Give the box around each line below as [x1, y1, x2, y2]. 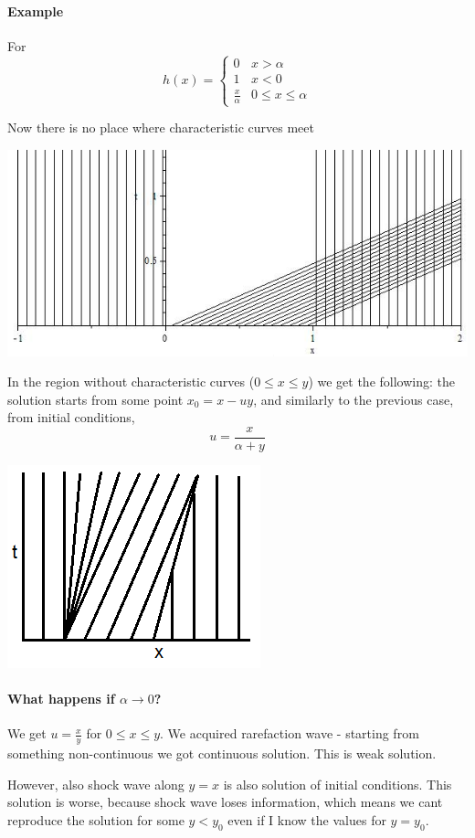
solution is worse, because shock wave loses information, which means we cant [7, 792, 443, 811]
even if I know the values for [227, 811, 386, 830]
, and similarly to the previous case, [253, 389, 454, 408]
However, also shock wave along [7, 774, 185, 793]
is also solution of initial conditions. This [223, 774, 452, 793]
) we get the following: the [308, 372, 455, 391]
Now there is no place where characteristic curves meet [7, 118, 314, 137]
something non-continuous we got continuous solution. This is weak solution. [7, 744, 437, 763]
